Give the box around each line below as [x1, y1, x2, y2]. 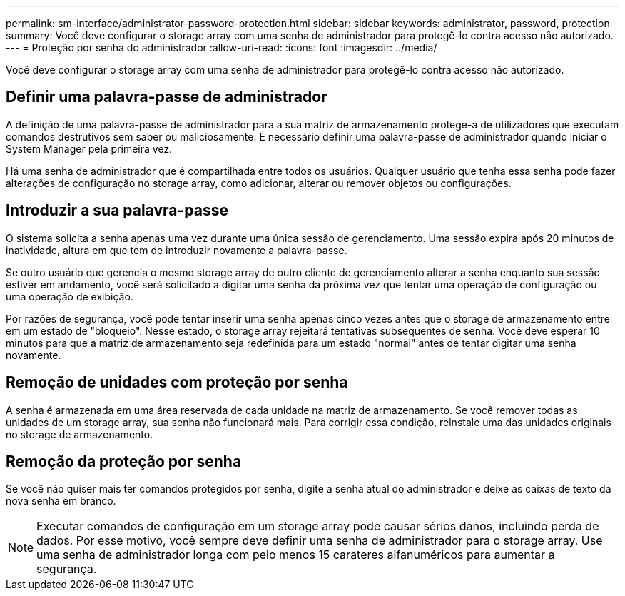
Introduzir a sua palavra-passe [6, 201, 228, 220]
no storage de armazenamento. [6, 428, 153, 440]
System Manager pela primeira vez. [6, 142, 173, 155]
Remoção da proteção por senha [6, 452, 242, 470]
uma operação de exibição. [6, 290, 133, 303]
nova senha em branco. [6, 495, 116, 507]
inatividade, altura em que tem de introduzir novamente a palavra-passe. [6, 243, 347, 256]
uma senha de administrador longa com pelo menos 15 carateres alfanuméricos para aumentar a [36, 547, 555, 562]
